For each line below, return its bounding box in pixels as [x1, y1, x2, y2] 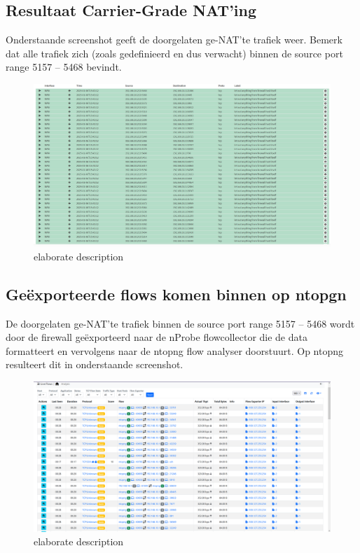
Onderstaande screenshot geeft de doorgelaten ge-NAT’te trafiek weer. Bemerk [6, 32, 342, 47]
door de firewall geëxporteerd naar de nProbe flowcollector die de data [6, 330, 307, 344]
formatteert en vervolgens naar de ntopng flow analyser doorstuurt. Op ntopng [6, 343, 343, 358]
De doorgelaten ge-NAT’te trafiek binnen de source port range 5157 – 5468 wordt [6, 316, 355, 330]
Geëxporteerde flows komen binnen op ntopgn [6, 283, 347, 304]
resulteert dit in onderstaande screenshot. [6, 357, 184, 372]
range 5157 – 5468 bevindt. [6, 59, 122, 74]
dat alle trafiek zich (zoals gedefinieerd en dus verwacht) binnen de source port [6, 45, 343, 60]
